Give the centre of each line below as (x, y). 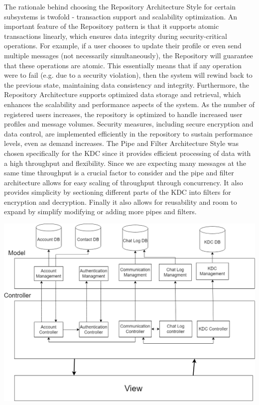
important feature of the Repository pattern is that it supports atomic (112, 26)
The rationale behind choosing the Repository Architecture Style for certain (120, 6)
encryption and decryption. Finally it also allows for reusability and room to (121, 202)
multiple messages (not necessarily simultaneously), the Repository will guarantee (129, 55)
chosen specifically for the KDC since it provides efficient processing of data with (128, 153)
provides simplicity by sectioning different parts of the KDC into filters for (118, 192)
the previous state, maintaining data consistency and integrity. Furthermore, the (127, 84)
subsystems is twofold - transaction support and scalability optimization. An (121, 16)
